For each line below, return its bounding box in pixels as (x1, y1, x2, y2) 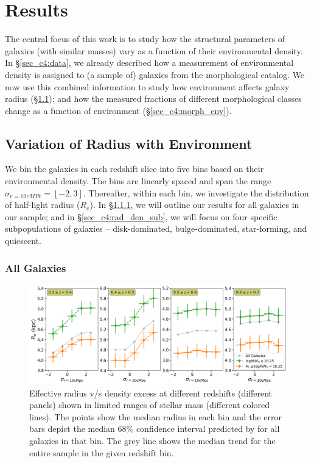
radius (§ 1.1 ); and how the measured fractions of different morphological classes (5, 92, 302, 105)
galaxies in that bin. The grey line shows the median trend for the (29, 434, 276, 447)
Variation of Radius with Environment (5, 134, 253, 153)
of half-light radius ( (5, 198, 80, 211)
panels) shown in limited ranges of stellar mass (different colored (29, 398, 270, 411)
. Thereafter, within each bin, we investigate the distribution (83, 186, 309, 199)
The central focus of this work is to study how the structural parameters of (5, 32, 285, 45)
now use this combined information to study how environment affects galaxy (5, 80, 290, 93)
